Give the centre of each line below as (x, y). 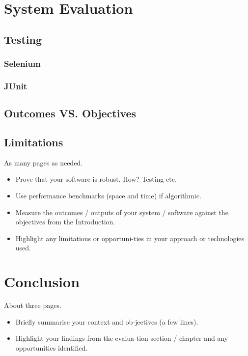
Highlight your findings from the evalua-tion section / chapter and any (122, 338)
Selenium (22, 64)
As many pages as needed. (43, 162)
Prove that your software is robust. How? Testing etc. (96, 179)
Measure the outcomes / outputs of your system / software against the (122, 212)
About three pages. (33, 305)
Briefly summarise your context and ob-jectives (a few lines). (107, 321)
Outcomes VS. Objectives (70, 113)
